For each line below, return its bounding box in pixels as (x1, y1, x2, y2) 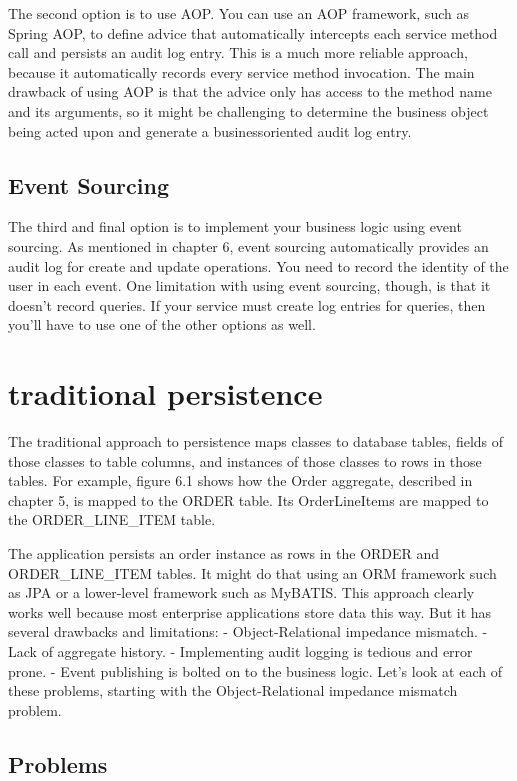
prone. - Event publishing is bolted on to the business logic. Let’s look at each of (8, 660, 503, 681)
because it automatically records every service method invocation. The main (8, 61, 475, 82)
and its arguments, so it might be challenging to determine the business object (8, 100, 489, 121)
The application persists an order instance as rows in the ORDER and (8, 543, 440, 564)
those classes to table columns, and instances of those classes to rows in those (8, 450, 482, 471)
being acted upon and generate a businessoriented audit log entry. (8, 120, 412, 141)
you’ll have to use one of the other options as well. (8, 314, 316, 335)
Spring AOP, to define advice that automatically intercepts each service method (8, 22, 498, 43)
